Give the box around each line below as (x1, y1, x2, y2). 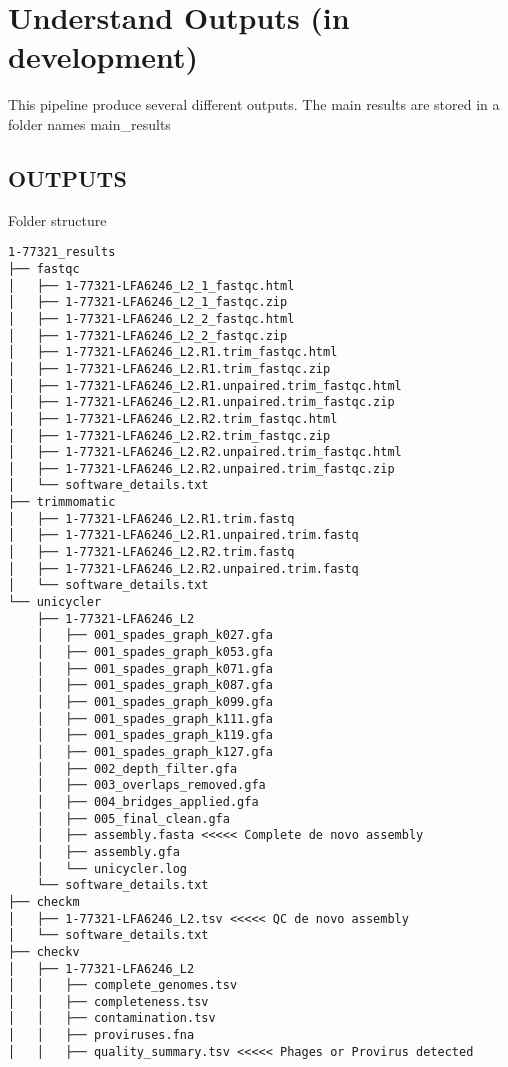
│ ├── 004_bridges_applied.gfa (36, 794, 259, 809)
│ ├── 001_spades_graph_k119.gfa (36, 728, 273, 743)
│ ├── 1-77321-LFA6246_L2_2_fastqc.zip (8, 328, 288, 343)
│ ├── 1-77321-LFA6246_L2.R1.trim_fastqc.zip (8, 361, 331, 376)
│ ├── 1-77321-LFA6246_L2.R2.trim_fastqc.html (8, 411, 338, 426)
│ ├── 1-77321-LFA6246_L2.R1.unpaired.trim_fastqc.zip (8, 395, 395, 410)
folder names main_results (8, 113, 171, 134)
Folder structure (8, 209, 107, 230)
